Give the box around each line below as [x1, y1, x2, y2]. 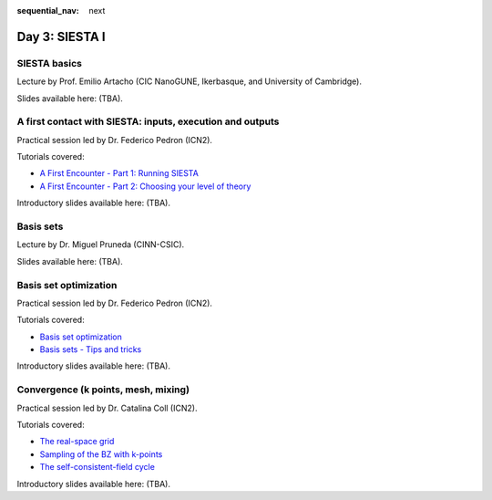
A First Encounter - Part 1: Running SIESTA [39, 168, 200, 179]
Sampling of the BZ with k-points [39, 448, 163, 460]
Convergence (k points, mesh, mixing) [16, 383, 190, 396]
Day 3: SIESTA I [16, 28, 106, 45]
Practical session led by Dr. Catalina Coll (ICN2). [16, 402, 198, 413]
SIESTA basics [16, 57, 82, 69]
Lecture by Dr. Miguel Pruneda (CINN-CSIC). [16, 239, 185, 250]
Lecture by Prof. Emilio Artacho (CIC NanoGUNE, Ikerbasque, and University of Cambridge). [16, 76, 362, 87]
